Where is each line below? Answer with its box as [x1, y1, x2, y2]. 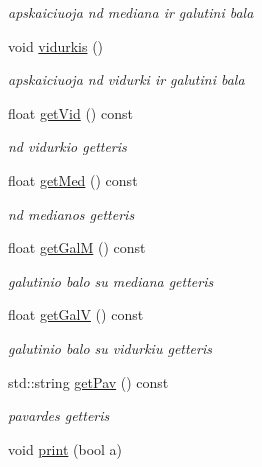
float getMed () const [8, 169, 138, 190]
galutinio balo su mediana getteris [8, 270, 214, 291]
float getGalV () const [8, 304, 144, 325]
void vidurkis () [8, 35, 104, 56]
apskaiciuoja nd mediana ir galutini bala [8, 2, 254, 22]
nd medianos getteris [8, 203, 135, 224]
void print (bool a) [8, 438, 123, 459]
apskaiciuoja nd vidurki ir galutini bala [8, 69, 245, 90]
